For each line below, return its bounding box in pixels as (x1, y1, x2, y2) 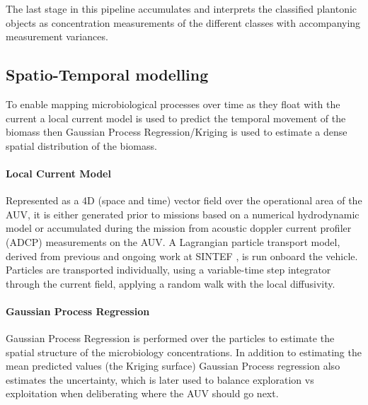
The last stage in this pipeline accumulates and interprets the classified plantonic (6, 1, 357, 16)
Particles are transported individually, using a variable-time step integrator (6, 262, 331, 277)
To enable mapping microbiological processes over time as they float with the (6, 96, 340, 111)
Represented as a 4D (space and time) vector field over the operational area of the (6, 193, 362, 208)
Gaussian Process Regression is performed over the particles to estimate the (6, 331, 335, 346)
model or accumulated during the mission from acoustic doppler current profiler (6, 221, 352, 235)
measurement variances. (6, 29, 108, 44)
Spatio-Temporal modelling (6, 64, 209, 86)
